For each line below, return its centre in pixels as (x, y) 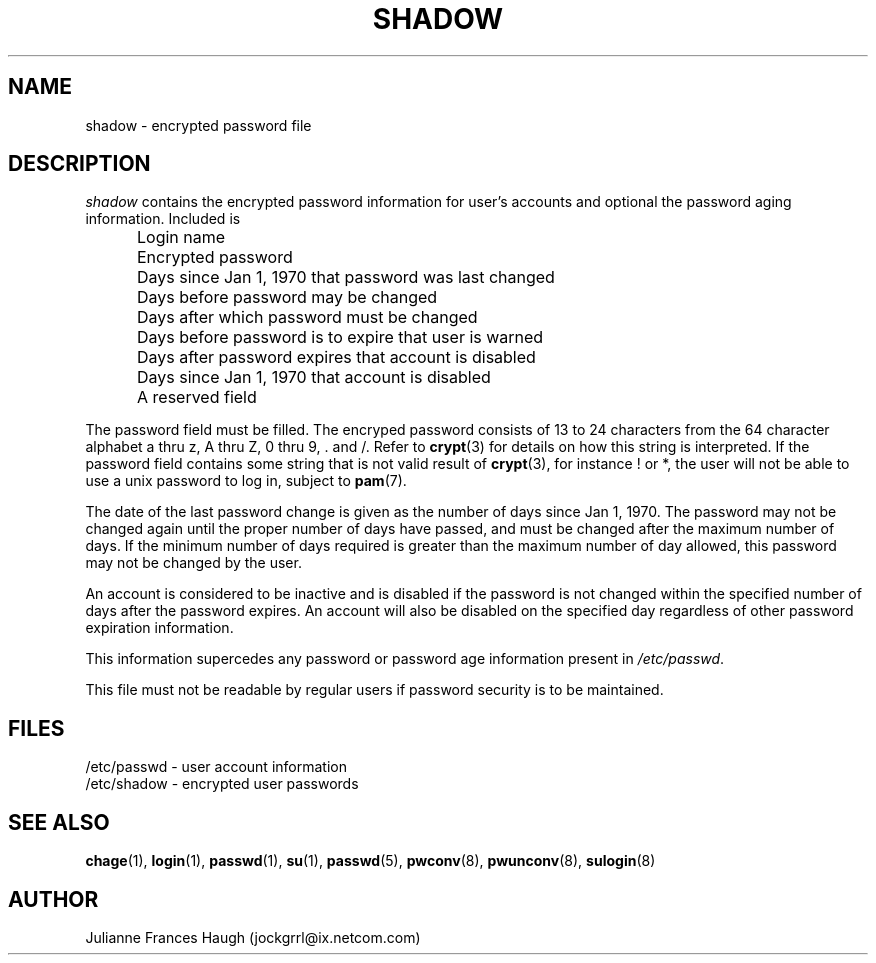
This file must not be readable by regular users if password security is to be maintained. (374, 690)
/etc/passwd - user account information (216, 767)
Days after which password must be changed (307, 317)
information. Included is (163, 219)
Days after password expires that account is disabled (336, 357)
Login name (181, 237)
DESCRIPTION (79, 164)
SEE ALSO (59, 822)
